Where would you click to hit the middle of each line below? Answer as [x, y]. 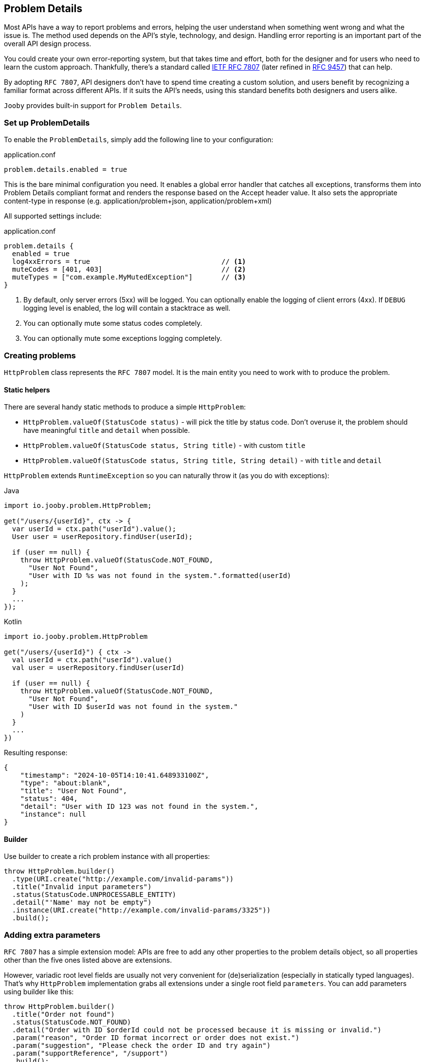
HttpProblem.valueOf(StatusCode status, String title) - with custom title [165, 446]
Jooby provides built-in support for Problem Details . [93, 106]
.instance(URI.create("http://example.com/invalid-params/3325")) [141, 910]
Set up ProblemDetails [47, 122]
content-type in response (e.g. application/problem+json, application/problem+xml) [138, 201]
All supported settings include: [53, 216]
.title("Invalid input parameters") [82, 887]
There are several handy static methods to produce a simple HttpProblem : [125, 407]
